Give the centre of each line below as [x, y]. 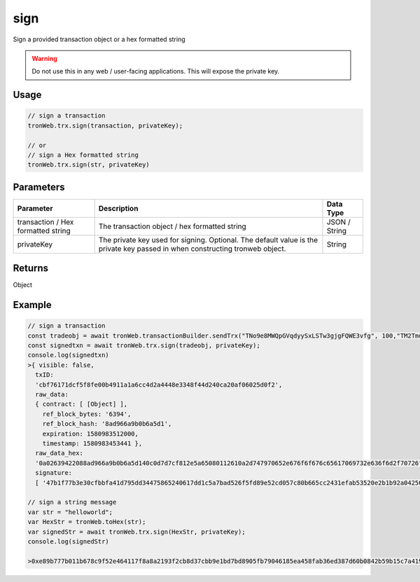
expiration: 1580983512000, [91, 434]
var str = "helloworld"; [70, 512]
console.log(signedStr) [69, 541]
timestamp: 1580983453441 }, [92, 443]
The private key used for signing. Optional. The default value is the [208, 240]
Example [32, 305]
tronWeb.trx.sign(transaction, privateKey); [105, 125]
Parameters [39, 187]
